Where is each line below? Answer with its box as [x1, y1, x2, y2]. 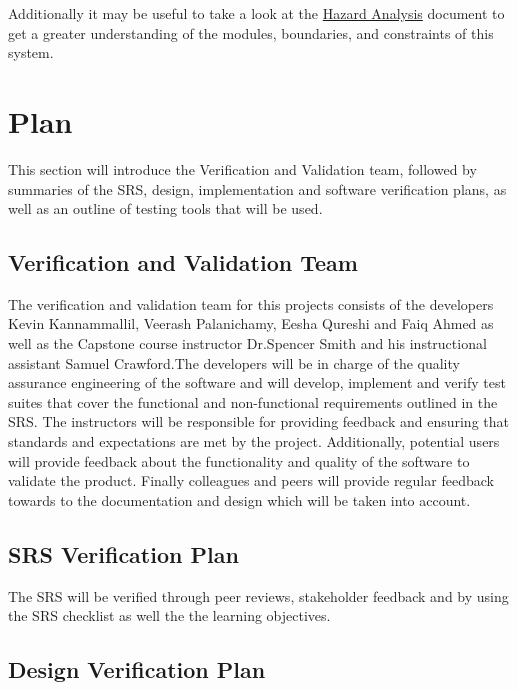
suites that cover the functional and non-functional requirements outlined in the [8, 391, 498, 412]
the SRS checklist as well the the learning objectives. [8, 605, 331, 626]
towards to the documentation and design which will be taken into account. [8, 489, 471, 510]
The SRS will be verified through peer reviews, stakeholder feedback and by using [8, 585, 509, 606]
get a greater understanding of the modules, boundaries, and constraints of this [8, 22, 494, 43]
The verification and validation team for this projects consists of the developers [8, 293, 494, 314]
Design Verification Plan [8, 654, 266, 685]
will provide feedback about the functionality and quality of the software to [8, 450, 470, 471]
